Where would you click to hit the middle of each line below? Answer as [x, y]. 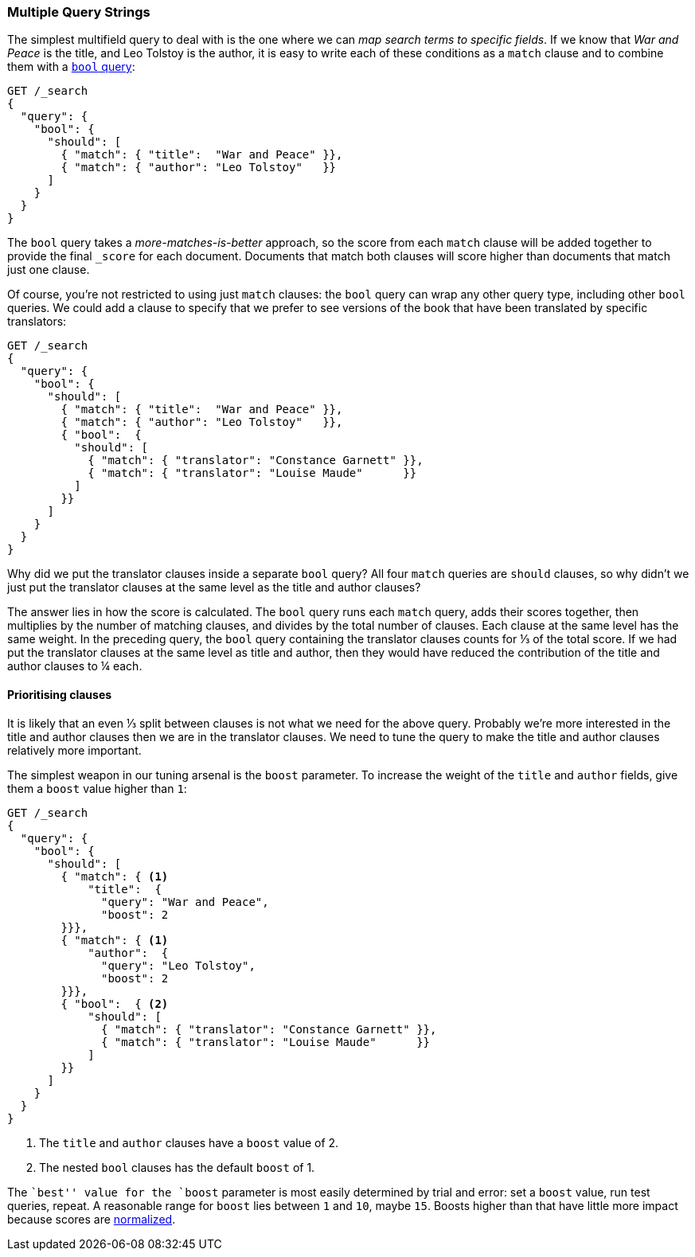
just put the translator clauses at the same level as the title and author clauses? [214, 588]
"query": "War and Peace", [185, 902]
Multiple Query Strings [79, 12]
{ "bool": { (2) [115, 1003]
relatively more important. [74, 750]
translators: [37, 322]
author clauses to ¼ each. [75, 666]
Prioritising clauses [60, 694]
